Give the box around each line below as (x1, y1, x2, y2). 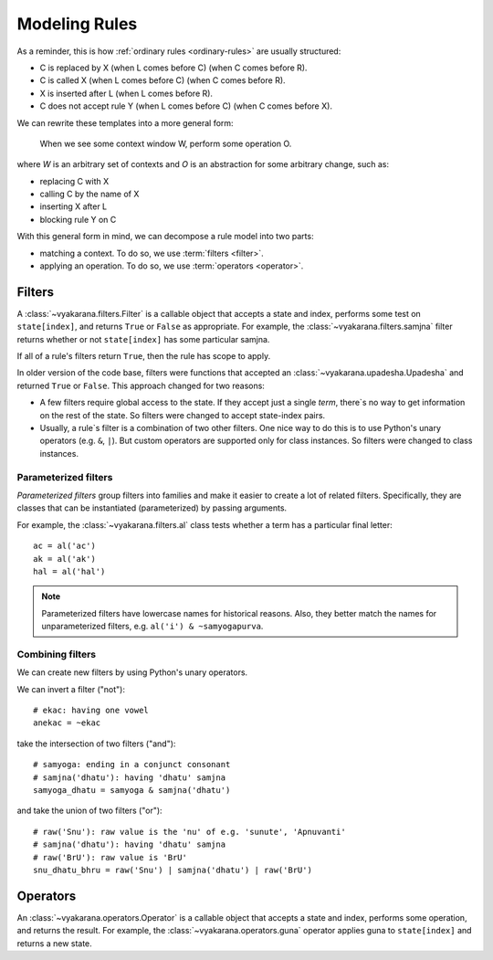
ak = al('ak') (33, 554, 96, 564)
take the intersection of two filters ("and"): (16, 738, 176, 749)
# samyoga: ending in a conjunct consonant (33, 759, 231, 770)
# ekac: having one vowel (33, 705, 150, 716)
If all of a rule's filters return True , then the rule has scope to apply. (16, 351, 271, 362)
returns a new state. (16, 937, 93, 949)
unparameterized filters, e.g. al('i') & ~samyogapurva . (41, 621, 264, 632)
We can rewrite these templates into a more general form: (16, 117, 234, 128)
